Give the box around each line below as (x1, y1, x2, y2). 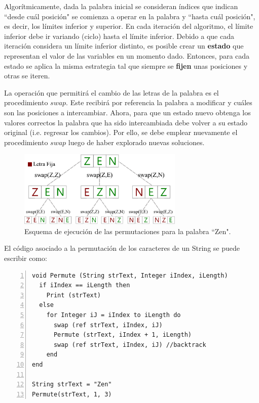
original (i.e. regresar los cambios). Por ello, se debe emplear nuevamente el (4, 127, 238, 138)
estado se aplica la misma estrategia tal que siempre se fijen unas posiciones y (4, 60, 248, 71)
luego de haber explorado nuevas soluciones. (68, 137, 205, 147)
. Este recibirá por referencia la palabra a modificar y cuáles (66, 97, 252, 108)
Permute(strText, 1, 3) (32, 390, 112, 398)
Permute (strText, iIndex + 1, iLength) (53, 331, 192, 339)
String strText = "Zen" (32, 381, 112, 388)
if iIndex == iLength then (39, 282, 130, 289)
